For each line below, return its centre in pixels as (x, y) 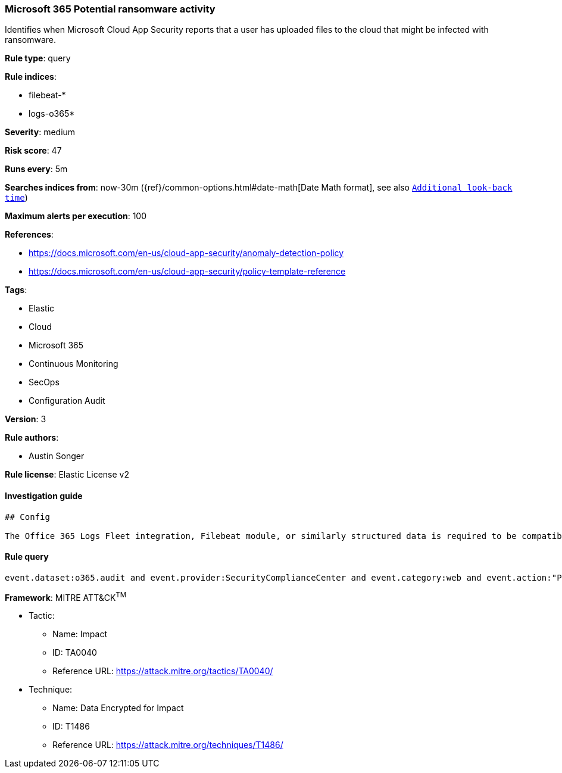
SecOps (44, 382)
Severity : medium (40, 132)
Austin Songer (57, 456)
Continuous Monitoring (74, 364)
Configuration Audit (67, 401)
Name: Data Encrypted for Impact (118, 708)
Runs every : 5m (36, 169)
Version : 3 (26, 419)
